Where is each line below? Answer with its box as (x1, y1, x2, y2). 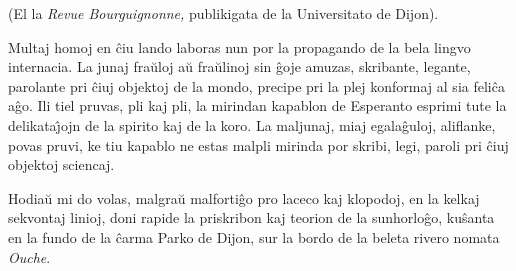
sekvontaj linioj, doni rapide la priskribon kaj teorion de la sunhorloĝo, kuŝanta (8, 207, 495, 228)
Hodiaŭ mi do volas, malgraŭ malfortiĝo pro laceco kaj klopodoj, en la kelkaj (8, 187, 480, 208)
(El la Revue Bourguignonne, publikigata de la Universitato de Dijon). (8, 3, 439, 23)
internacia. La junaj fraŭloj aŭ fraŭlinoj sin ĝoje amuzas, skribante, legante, (8, 56, 471, 77)
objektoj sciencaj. (8, 154, 115, 175)
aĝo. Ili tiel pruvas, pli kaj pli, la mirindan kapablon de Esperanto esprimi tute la (8, 95, 507, 116)
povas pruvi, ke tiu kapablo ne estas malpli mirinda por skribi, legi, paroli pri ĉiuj (8, 134, 509, 155)
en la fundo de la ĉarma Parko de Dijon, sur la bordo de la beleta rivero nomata (8, 226, 500, 247)
